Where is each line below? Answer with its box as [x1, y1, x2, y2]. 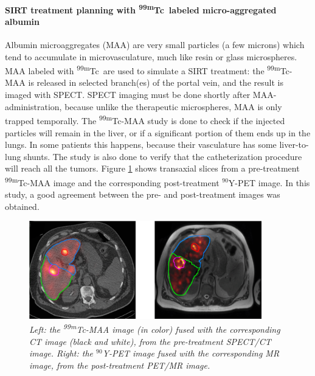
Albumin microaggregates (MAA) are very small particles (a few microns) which [5, 38, 305, 51]
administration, [5, 100, 62, 113]
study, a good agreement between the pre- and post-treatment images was [5, 188, 280, 201]
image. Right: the [29, 347, 94, 360]
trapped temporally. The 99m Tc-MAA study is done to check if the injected [5, 113, 285, 127]
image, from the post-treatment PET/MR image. [29, 358, 210, 371]
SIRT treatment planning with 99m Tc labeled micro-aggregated [5, 1, 277, 16]
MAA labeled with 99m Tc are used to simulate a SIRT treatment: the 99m [5, 63, 280, 77]
